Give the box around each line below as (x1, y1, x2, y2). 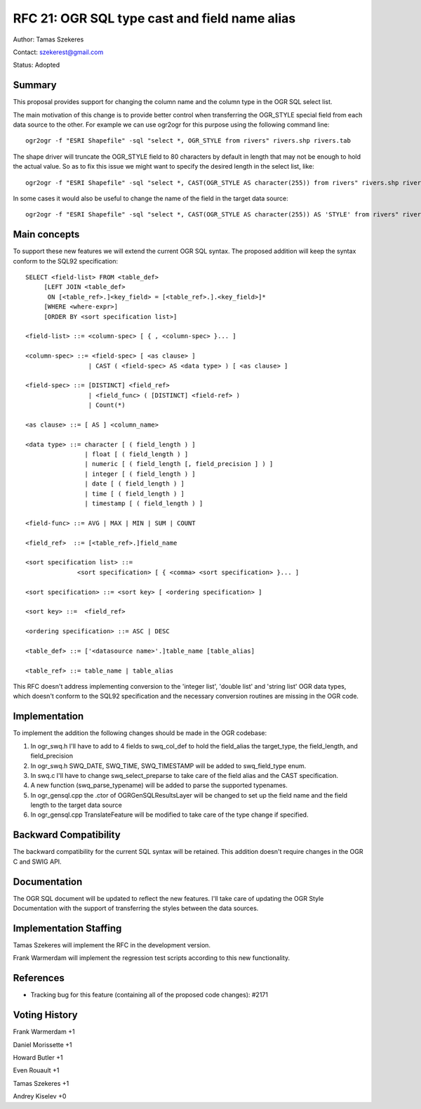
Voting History (13, 1009, 78, 1021)
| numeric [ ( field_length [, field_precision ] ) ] (84, 460, 274, 468)
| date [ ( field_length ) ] (84, 480, 185, 488)
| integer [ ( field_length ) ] (84, 469, 196, 478)
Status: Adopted (13, 60, 60, 70)
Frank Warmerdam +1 (13, 1027, 75, 1036)
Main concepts (13, 228, 80, 240)
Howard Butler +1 (13, 1053, 63, 1061)
